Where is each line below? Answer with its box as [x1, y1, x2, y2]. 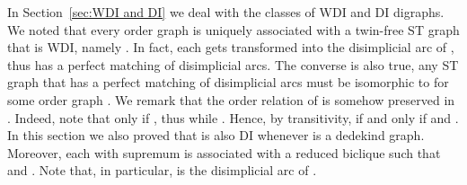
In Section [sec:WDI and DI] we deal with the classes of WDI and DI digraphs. [7, 3, 445, 21]
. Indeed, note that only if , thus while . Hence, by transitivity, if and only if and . [7, 108, 459, 127]
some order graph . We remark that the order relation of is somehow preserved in [7, 90, 455, 109]
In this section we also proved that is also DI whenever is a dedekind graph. [7, 126, 425, 145]
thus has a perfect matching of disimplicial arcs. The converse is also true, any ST [7, 55, 459, 74]
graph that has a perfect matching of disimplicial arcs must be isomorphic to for [7, 73, 449, 92]
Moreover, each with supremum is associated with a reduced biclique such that [7, 143, 441, 162]
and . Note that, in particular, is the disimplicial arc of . [7, 161, 317, 180]
